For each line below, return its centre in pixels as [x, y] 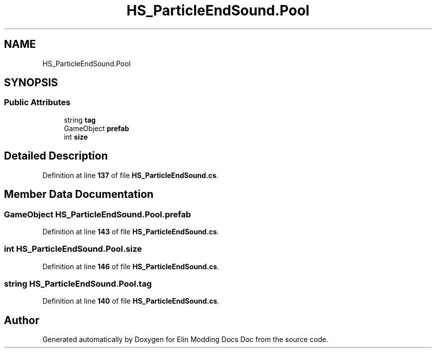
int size [76, 137]
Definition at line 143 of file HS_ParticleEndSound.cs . [131, 231]
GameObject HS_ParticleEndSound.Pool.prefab [98, 214]
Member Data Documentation [79, 194]
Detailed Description [56, 156]
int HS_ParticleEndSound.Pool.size [73, 249]
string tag [80, 120]
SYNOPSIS [31, 83]
